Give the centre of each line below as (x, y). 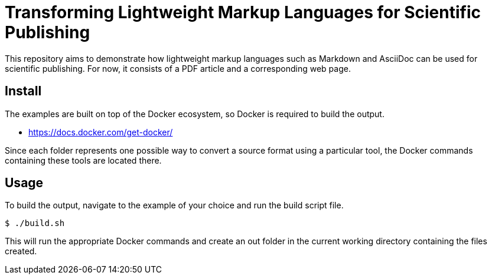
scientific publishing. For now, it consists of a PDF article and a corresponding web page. (178, 68)
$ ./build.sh (35, 223)
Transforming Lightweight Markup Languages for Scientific (243, 12)
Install (23, 91)
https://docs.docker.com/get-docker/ (101, 132)
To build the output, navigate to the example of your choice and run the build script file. (174, 205)
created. (21, 251)
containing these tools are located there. (83, 160)
